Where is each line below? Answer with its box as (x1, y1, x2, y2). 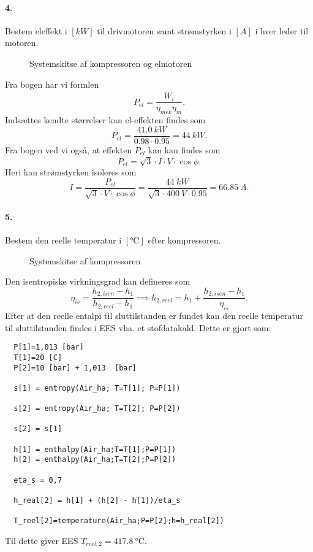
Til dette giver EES (5, 534, 78, 547)
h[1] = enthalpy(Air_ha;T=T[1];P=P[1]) (13, 445, 176, 454)
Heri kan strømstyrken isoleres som (5, 166, 137, 178)
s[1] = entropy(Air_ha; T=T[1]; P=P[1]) (13, 383, 181, 393)
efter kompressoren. (148, 233, 221, 246)
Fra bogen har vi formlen (5, 77, 99, 90)
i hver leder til (255, 24, 309, 37)
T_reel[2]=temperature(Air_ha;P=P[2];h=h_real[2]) (13, 516, 224, 526)
